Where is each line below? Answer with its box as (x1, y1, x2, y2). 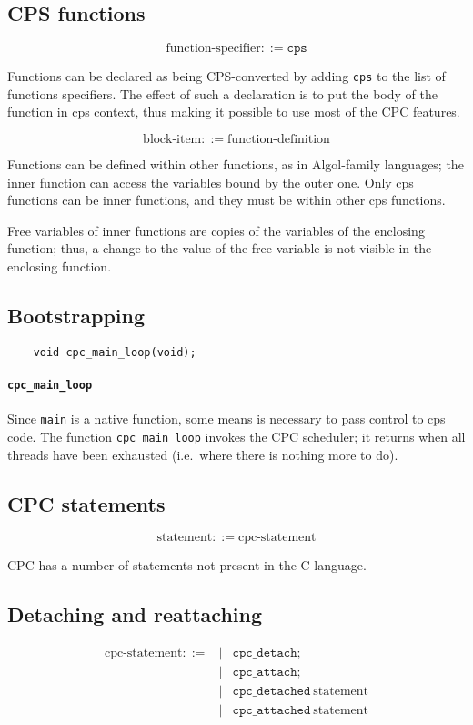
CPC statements (7, 489, 166, 517)
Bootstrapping (7, 301, 146, 329)
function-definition (227, 133, 330, 147)
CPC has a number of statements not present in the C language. (7, 556, 367, 575)
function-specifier (166, 42, 261, 56)
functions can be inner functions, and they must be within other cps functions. (7, 190, 446, 209)
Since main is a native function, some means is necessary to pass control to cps (7, 409, 446, 428)
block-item (143, 133, 202, 147)
